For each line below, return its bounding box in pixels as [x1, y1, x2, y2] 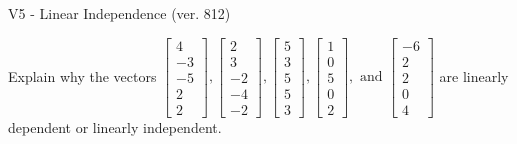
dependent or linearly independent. [8, 116, 222, 137]
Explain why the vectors [8, 65, 157, 86]
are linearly [439, 65, 509, 86]
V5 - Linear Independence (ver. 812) [8, 3, 231, 23]
